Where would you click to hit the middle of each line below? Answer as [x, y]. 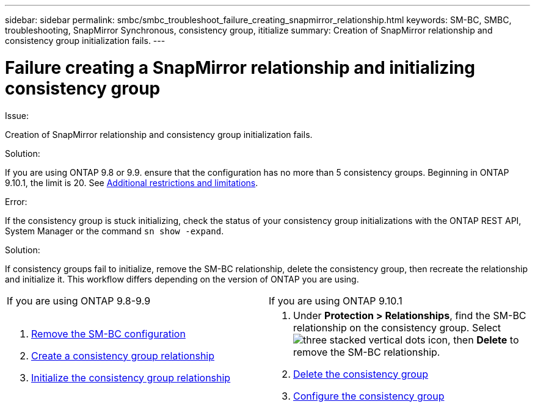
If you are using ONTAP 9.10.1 [336, 301]
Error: [16, 201]
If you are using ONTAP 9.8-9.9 [79, 301]
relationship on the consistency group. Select [397, 327]
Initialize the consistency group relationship [131, 377]
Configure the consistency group [369, 396]
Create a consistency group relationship [123, 355]
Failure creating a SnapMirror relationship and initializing [240, 67]
